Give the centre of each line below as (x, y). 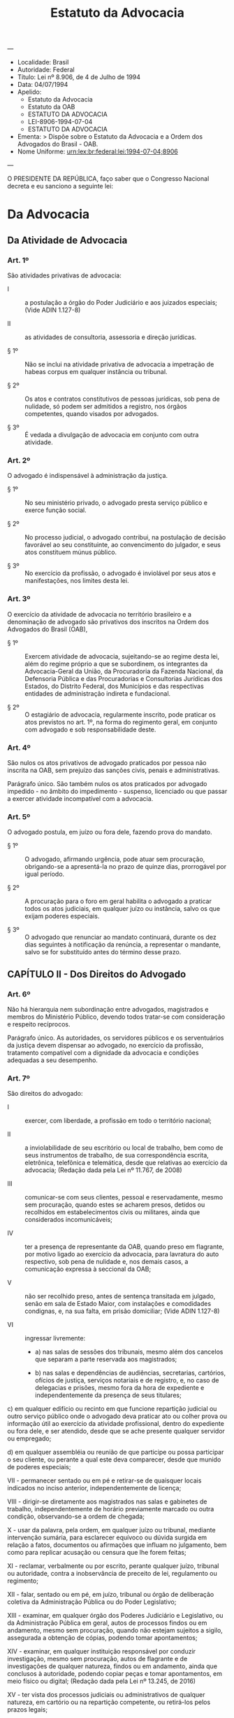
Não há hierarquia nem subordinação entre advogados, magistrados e (108, 1009)
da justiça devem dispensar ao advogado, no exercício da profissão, (105, 1045)
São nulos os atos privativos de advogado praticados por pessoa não (107, 762)
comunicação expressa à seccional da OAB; (88, 1269)
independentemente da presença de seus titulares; (108, 1395)
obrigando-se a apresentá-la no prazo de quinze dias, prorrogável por (126, 867)
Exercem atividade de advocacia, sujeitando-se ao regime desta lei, (122, 656)
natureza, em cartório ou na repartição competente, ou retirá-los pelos (109, 1702)
